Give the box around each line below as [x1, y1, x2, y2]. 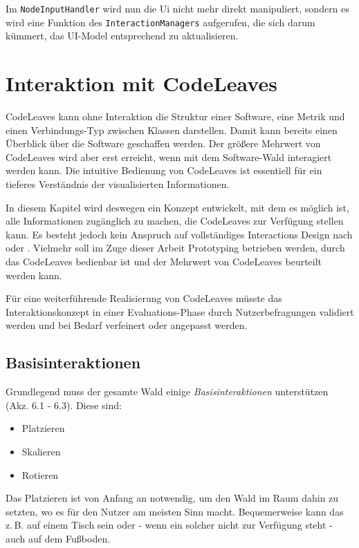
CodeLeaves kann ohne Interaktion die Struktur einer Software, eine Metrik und [6, 109, 345, 124]
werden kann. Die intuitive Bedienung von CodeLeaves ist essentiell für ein [6, 163, 322, 178]
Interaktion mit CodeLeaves [6, 69, 277, 97]
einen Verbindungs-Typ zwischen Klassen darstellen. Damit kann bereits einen [6, 122, 338, 137]
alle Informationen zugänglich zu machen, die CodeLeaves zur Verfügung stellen [6, 214, 344, 228]
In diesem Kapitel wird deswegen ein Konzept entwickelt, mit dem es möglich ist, [6, 200, 349, 214]
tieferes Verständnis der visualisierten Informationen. [6, 177, 230, 191]
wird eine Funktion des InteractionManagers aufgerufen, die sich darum [6, 15, 315, 29]
